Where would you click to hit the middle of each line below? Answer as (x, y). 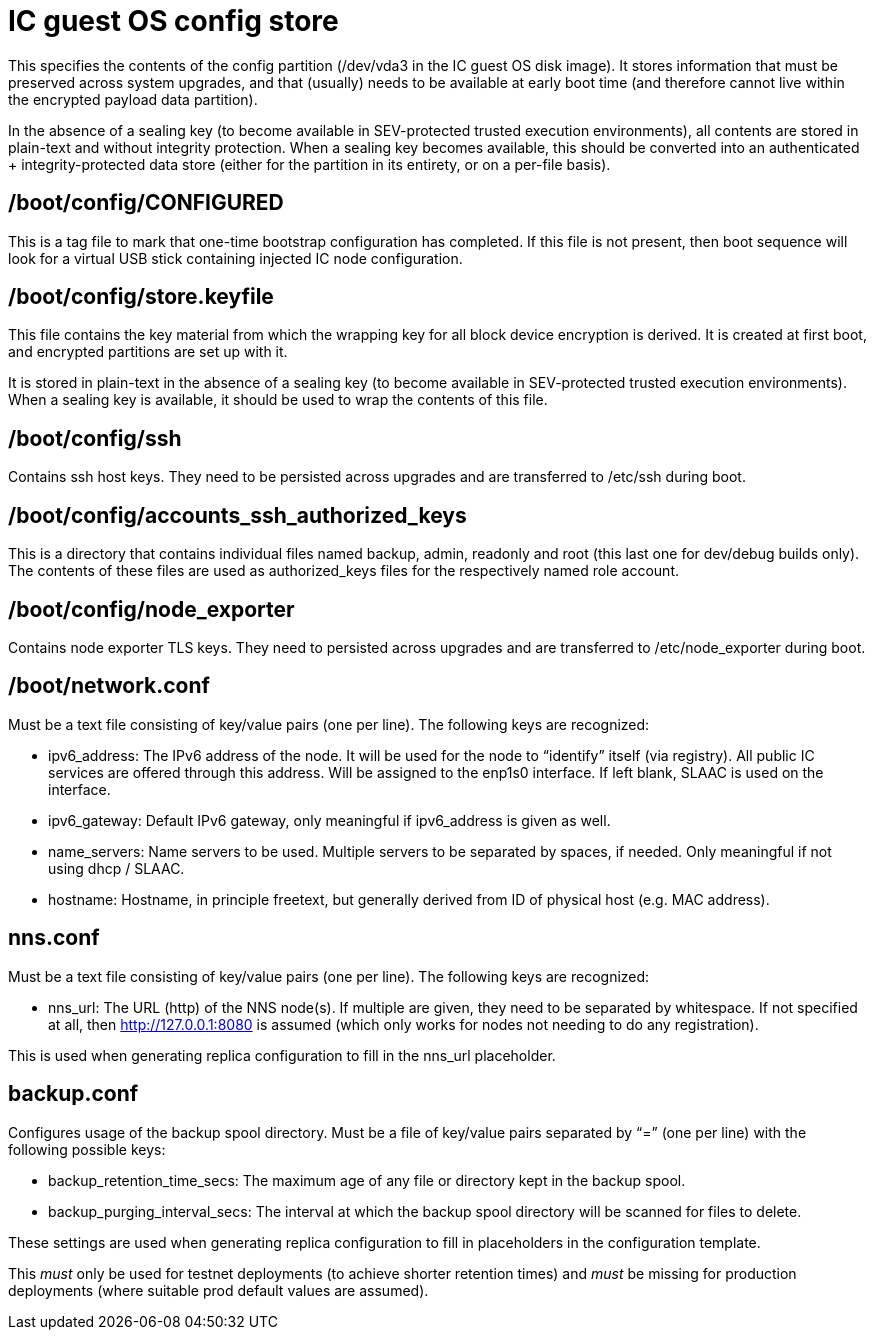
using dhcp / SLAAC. (116, 868)
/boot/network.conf (109, 686)
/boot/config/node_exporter (151, 609)
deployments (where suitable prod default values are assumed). (218, 1290)
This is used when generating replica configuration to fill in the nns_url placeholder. (282, 1055)
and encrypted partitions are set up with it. (148, 352)
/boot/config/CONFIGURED (146, 203)
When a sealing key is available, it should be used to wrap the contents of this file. (278, 400)
